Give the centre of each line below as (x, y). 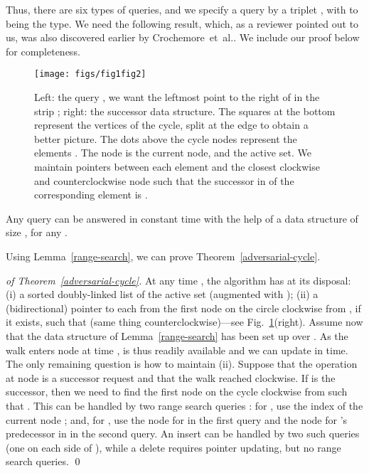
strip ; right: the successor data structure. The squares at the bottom (185, 111)
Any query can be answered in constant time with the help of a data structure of (182, 218)
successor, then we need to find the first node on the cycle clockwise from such (177, 392)
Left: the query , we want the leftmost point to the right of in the (177, 97)
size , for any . (37, 232)
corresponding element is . (91, 195)
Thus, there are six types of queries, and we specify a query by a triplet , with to (182, 9)
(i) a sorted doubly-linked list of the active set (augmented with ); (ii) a (162, 294)
